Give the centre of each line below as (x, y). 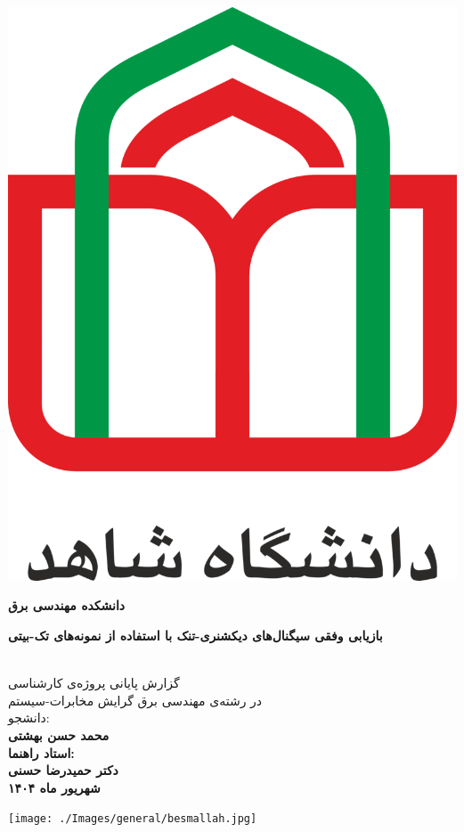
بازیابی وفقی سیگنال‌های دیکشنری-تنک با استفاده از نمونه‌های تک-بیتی (195, 636)
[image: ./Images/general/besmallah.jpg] (133, 819)
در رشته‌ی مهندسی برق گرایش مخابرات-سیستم (135, 700)
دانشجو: (29, 718)
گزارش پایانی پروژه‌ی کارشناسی (94, 683)
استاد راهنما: (41, 752)
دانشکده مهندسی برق (67, 605)
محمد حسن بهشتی (59, 735)
